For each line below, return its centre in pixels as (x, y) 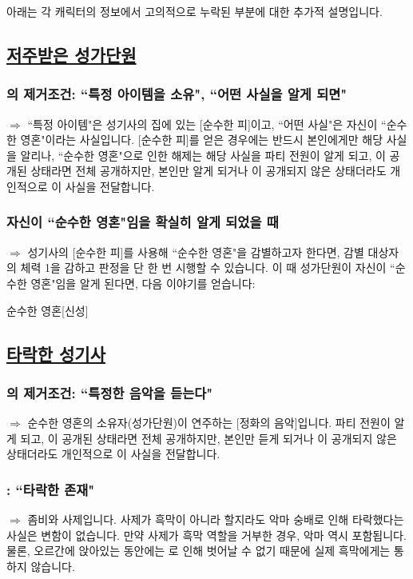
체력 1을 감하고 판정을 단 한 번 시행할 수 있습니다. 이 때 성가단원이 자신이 (203, 268)
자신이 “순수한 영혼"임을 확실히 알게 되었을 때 (143, 222)
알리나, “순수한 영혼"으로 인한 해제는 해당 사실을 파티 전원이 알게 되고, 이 (203, 155)
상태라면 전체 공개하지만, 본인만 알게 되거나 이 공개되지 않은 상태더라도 (208, 171)
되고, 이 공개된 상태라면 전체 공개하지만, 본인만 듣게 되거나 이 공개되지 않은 (208, 438)
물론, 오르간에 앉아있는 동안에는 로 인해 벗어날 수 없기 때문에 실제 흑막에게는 (199, 551)
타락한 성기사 (56, 353)
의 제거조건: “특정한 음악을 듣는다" (110, 392)
